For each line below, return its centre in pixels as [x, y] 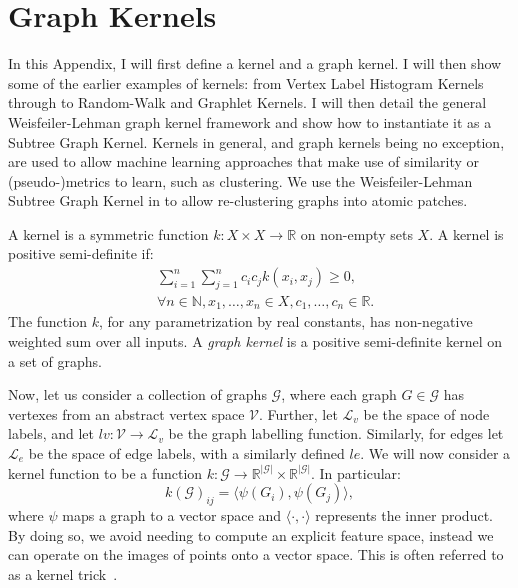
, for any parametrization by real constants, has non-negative [285, 321]
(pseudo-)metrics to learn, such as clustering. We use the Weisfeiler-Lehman [240, 180]
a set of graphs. [55, 360]
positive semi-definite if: [81, 253]
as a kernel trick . [63, 573]
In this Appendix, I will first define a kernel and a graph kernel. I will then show [255, 63]
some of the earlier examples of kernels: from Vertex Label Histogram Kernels [246, 82]
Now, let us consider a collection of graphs [137, 394]
